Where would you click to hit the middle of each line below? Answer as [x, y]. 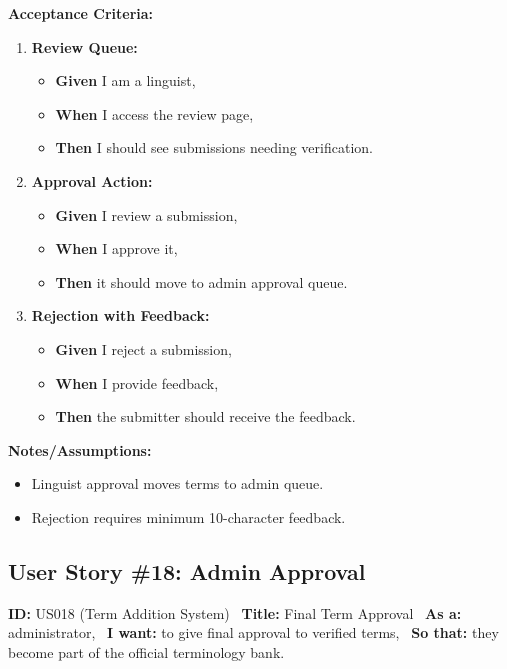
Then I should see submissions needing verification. [214, 147]
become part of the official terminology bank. [146, 651]
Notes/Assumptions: [80, 449]
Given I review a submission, [146, 214]
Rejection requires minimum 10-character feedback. [188, 516]
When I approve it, [116, 248]
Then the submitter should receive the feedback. [205, 416]
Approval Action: [92, 180]
